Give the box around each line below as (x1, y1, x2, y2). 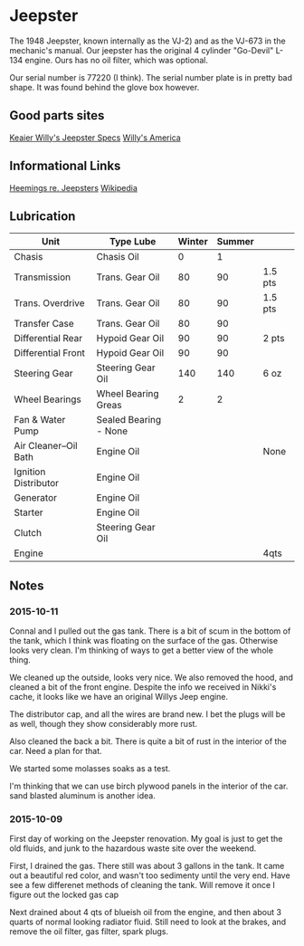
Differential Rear (14, 332, 83, 345)
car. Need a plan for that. (9, 746, 102, 757)
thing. (9, 655, 32, 665)
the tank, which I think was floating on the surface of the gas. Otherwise (9, 635, 279, 646)
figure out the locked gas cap (9, 889, 119, 901)
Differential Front (14, 347, 86, 359)
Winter (177, 235, 208, 248)
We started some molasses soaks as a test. (9, 763, 171, 774)
